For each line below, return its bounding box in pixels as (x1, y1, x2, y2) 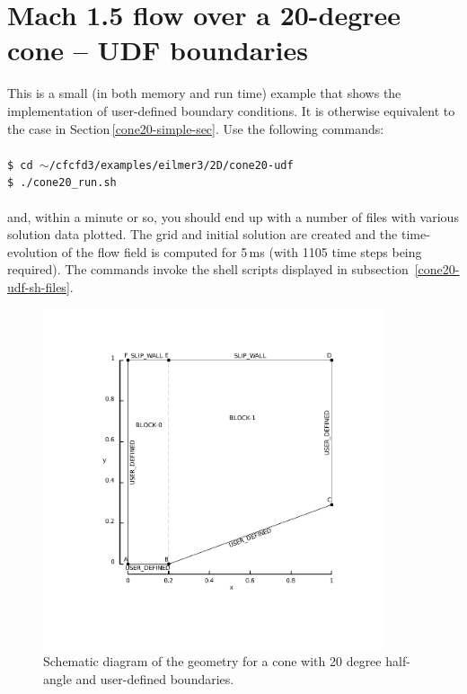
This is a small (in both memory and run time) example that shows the (7, 84, 401, 102)
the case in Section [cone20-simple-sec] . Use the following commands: (7, 119, 384, 138)
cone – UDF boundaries (7, 31, 308, 68)
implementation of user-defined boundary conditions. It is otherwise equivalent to (7, 101, 455, 120)
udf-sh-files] (7, 277, 70, 296)
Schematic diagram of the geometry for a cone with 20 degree (43, 652, 382, 671)
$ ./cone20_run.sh (7, 176, 117, 190)
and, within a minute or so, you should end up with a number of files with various (7, 207, 459, 226)
